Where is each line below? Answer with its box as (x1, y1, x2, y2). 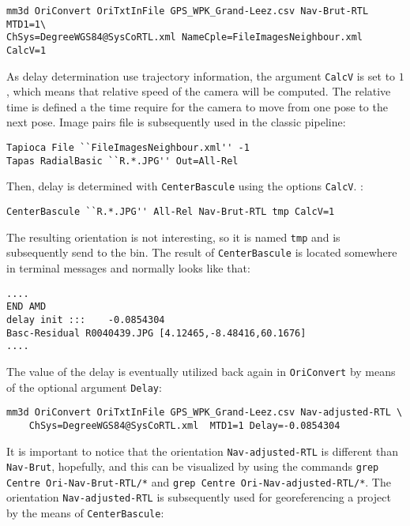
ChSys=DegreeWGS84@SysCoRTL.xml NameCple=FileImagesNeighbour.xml (6, 32, 363, 43)
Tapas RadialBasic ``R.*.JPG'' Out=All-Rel (6, 155, 239, 167)
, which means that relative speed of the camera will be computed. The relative (6, 83, 391, 100)
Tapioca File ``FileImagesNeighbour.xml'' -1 (6, 142, 250, 154)
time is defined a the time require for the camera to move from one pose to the (6, 98, 388, 115)
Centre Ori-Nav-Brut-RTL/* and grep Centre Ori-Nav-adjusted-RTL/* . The (6, 473, 391, 490)
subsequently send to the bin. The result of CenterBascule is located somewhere (6, 244, 397, 261)
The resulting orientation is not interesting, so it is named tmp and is (6, 228, 340, 245)
